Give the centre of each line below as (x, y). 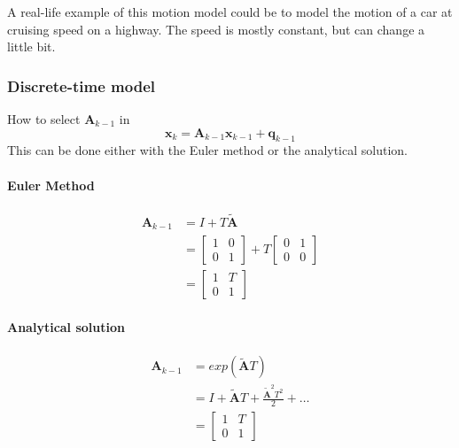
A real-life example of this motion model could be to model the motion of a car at (230, 12)
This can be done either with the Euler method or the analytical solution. (207, 150)
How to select (44, 119)
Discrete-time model (81, 85)
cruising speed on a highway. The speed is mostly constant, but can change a (216, 29)
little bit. (31, 46)
